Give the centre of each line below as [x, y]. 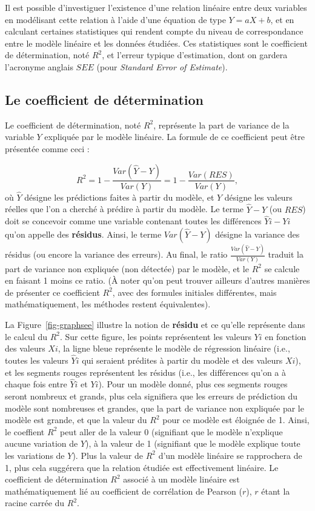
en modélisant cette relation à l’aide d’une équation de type [115, 19]
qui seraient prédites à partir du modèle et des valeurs [182, 360]
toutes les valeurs [37, 360]
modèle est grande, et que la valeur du [76, 420]
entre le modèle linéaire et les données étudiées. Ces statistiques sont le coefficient [156, 43]
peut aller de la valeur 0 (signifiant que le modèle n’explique [171, 431]
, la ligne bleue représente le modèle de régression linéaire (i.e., [174, 348]
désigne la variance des [257, 234]
